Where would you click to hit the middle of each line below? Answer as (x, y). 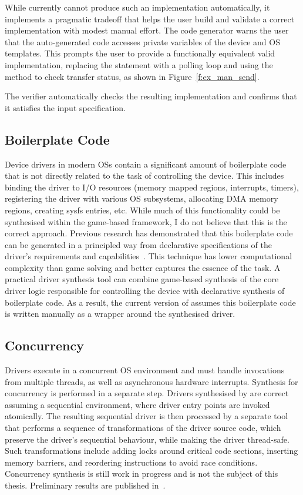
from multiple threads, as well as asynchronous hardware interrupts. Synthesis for (151, 381)
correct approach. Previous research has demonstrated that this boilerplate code (149, 233)
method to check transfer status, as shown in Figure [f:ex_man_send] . (132, 76)
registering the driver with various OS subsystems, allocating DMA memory (142, 198)
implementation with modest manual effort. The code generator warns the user (147, 30)
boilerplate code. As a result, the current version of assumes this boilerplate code (150, 302)
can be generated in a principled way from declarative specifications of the (138, 244)
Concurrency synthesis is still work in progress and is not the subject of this (142, 474)
